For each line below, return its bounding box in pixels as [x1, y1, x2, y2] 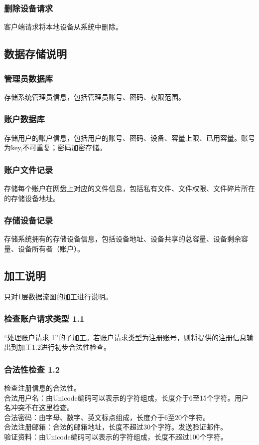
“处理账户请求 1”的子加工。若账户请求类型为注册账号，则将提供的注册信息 [4, 332, 247, 342]
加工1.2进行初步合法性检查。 [17, 342, 111, 352]
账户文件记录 [4, 163, 53, 176]
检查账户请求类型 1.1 [4, 312, 85, 325]
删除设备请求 [4, 1, 53, 14]
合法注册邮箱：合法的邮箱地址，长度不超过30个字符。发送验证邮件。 [4, 422, 227, 432]
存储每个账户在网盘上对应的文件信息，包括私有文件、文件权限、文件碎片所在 [4, 183, 255, 194]
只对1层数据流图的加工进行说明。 [4, 291, 112, 301]
